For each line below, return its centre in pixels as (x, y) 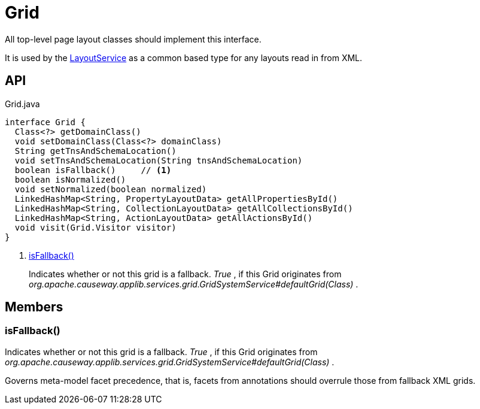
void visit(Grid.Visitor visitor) (95, 227)
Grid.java (22, 104)
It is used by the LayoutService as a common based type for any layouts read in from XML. (184, 57)
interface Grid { (45, 122)
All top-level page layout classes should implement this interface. (133, 39)
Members (34, 307)
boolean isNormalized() (70, 179)
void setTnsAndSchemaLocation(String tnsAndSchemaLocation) (159, 160)
